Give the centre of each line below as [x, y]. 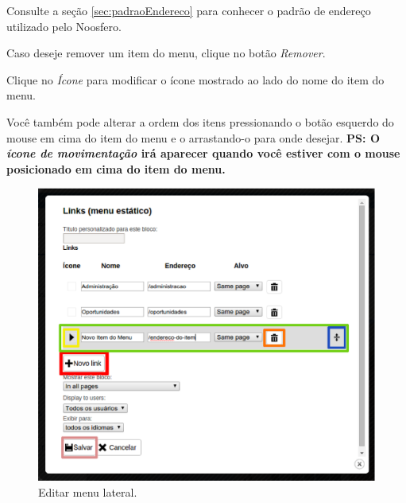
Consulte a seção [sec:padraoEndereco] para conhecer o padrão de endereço [189, 10]
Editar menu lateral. [88, 491]
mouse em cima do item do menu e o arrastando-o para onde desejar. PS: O [193, 137]
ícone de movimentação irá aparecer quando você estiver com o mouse [203, 153]
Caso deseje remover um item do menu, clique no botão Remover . [166, 53]
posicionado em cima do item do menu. [116, 168]
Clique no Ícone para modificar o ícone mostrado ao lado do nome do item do [195, 79]
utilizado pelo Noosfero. [64, 26]
